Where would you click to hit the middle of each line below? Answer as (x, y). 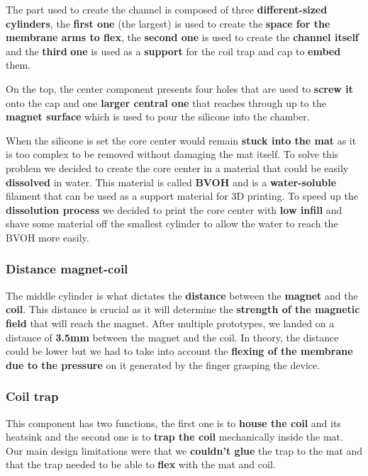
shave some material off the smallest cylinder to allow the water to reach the (172, 223)
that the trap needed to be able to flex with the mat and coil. (141, 464)
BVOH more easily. (48, 237)
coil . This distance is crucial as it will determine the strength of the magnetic (183, 309)
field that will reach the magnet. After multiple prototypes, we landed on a (170, 323)
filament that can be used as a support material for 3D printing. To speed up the (182, 196)
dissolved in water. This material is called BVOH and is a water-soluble (171, 182)
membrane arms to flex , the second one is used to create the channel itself (182, 37)
